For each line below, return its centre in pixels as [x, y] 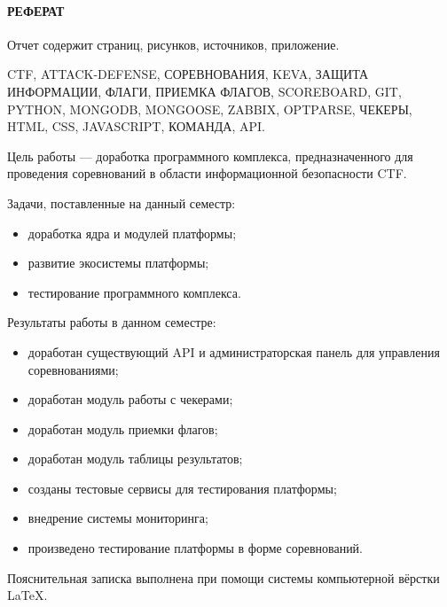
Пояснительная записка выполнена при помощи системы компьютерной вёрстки [223, 577]
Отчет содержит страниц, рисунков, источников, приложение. [173, 44]
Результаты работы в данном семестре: [112, 322]
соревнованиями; [73, 369]
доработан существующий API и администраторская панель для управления [234, 351]
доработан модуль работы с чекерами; [130, 399]
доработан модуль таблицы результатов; [135, 459]
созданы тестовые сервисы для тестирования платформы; [182, 488]
